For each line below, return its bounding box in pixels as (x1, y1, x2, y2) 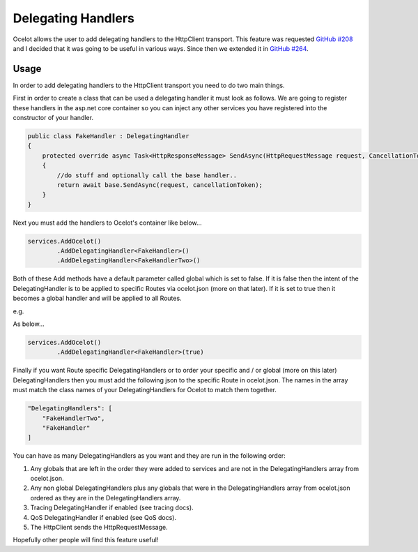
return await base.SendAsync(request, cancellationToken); (56, 181, 263, 188)
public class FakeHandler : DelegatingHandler (27, 133, 189, 140)
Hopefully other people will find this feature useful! (13, 536, 159, 544)
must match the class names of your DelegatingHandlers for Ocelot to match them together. (13, 386, 277, 394)
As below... (13, 320, 45, 328)
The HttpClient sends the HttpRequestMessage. (30, 523, 168, 532)
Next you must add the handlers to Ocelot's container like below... (13, 218, 202, 227)
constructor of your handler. (13, 114, 94, 122)
